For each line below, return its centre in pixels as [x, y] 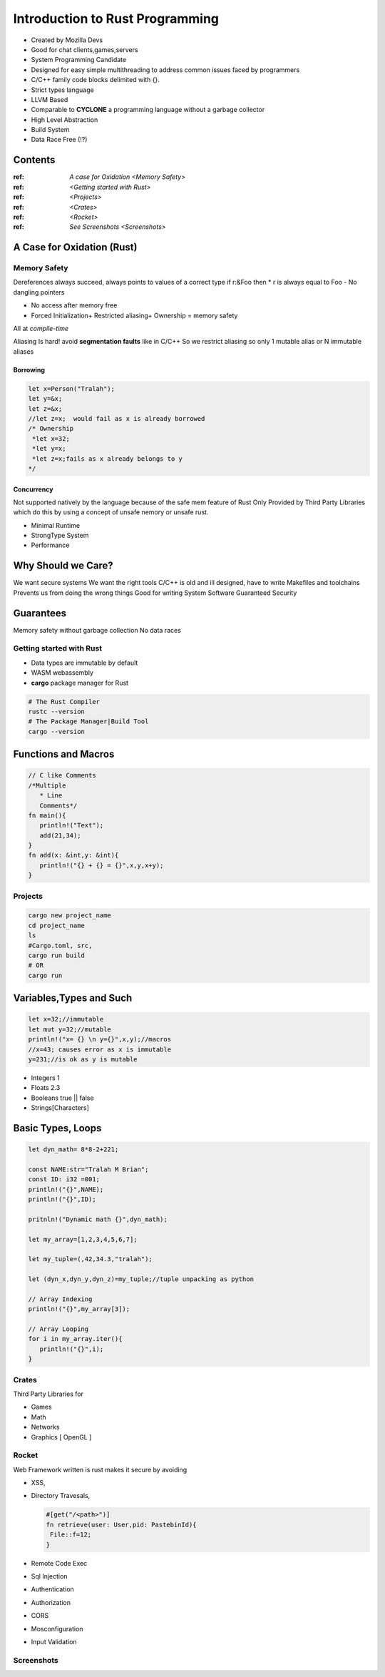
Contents [34, 160]
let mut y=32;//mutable [70, 1029]
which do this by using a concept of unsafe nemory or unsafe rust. [111, 512]
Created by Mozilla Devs [67, 40]
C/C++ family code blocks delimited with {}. [96, 80]
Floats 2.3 [46, 1088]
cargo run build [57, 955]
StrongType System [60, 536]
